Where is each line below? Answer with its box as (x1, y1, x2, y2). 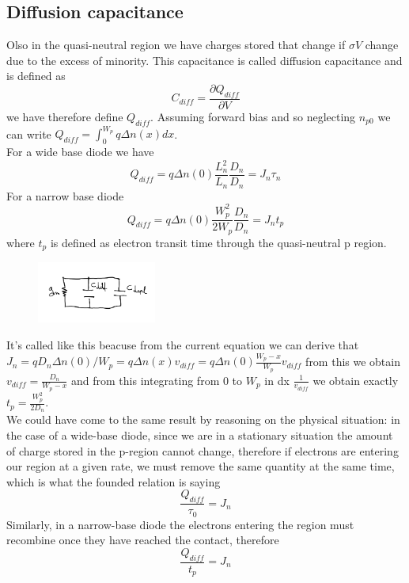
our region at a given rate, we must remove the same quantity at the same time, (6, 458, 395, 474)
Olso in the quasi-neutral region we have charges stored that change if (6, 36, 346, 53)
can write (6, 125, 51, 142)
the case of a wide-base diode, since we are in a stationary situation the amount (6, 426, 393, 443)
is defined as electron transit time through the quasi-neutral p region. (50, 234, 387, 250)
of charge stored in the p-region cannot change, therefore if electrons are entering (6, 442, 399, 459)
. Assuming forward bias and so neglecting (150, 108, 356, 124)
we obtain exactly (312, 372, 399, 388)
